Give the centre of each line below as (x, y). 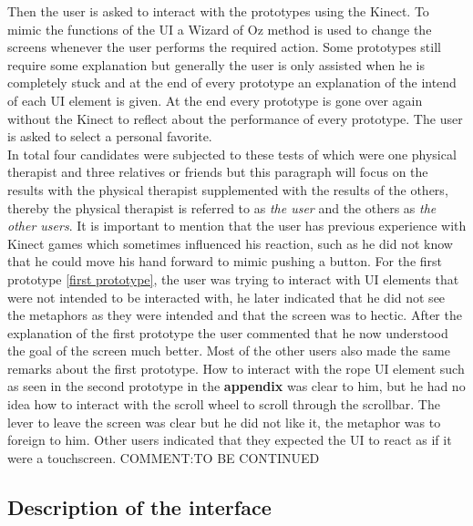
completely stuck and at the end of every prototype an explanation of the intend (232, 83)
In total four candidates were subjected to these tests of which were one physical (232, 154)
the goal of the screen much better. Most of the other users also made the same (229, 351)
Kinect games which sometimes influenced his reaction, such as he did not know (230, 243)
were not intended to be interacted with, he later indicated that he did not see (226, 297)
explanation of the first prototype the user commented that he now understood (228, 332)
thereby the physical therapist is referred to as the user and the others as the (222, 207)
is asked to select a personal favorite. (110, 136)
